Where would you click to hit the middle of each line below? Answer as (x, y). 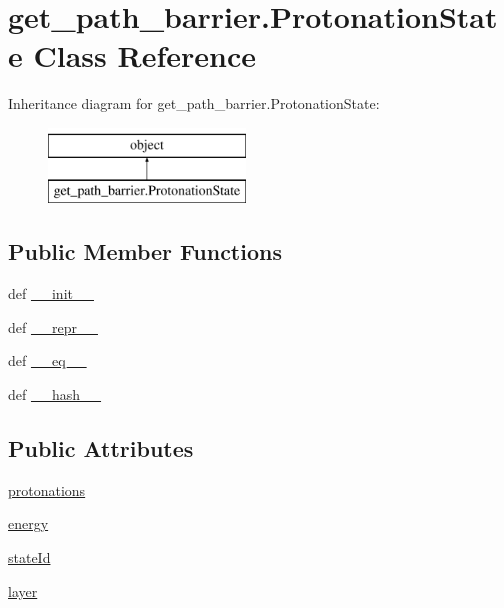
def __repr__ (53, 326)
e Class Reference (132, 55)
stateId (29, 557)
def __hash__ (55, 394)
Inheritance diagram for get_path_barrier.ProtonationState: (194, 103)
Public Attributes (101, 448)
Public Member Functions (145, 251)
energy (28, 523)
